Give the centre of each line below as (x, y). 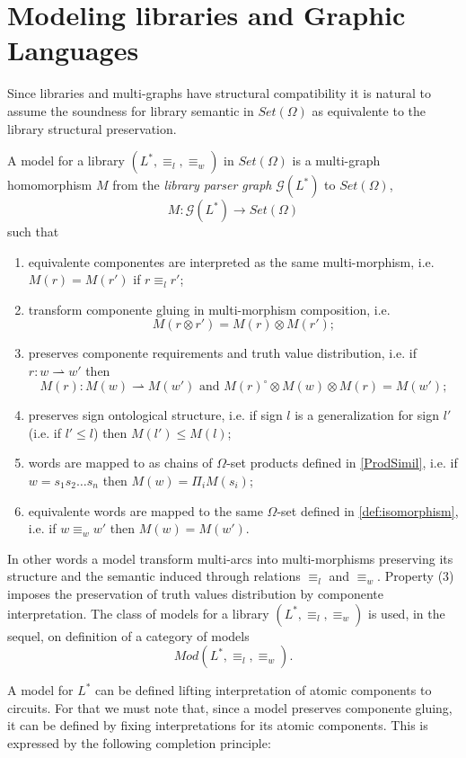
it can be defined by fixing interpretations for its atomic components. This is (218, 725)
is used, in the (407, 613)
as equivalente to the (369, 110)
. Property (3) (416, 576)
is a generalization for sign (367, 415)
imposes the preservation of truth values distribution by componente (196, 593)
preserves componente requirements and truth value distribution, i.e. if (223, 353)
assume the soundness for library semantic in (131, 110)
